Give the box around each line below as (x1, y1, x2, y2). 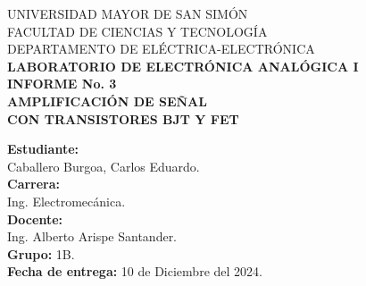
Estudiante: (7, 139, 79, 158)
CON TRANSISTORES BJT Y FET (7, 109, 239, 128)
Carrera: (7, 174, 61, 193)
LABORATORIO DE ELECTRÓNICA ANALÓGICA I (7, 56, 359, 75)
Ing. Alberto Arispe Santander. (7, 227, 178, 246)
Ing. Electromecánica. (7, 191, 126, 210)
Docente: (7, 209, 62, 228)
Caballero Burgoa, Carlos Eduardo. (7, 156, 200, 175)
